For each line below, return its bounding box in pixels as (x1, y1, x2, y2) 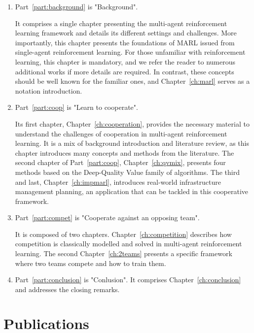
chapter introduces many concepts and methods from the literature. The (15, 147, 234, 158)
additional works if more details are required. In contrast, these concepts (15, 66, 234, 76)
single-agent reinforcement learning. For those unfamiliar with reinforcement (15, 47, 246, 57)
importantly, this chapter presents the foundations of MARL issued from (15, 37, 235, 47)
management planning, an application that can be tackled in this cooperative (15, 186, 249, 197)
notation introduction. (15, 85, 82, 96)
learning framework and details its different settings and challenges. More (15, 28, 237, 38)
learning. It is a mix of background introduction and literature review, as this (15, 138, 249, 148)
